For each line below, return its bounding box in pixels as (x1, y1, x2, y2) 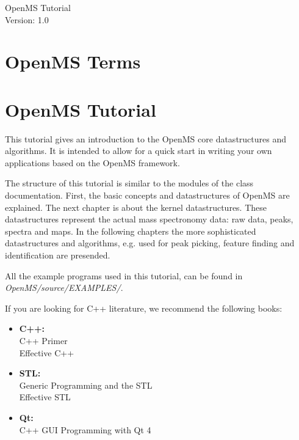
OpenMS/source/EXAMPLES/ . (5, 281, 123, 294)
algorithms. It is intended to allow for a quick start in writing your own (5, 144, 272, 157)
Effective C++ (19, 346, 74, 359)
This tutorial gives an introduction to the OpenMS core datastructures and (5, 132, 286, 145)
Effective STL (19, 391, 71, 403)
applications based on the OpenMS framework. (5, 156, 180, 169)
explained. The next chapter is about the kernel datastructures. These (5, 200, 267, 213)
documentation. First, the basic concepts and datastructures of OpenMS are (5, 189, 290, 202)
